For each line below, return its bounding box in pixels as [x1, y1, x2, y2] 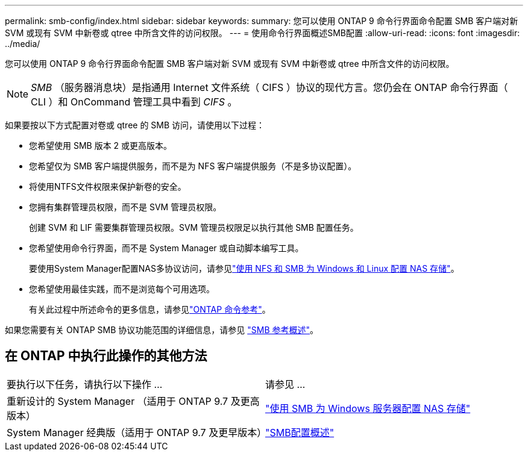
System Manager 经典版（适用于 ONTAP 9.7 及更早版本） [7, 426, 267, 439]
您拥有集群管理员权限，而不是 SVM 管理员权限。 [29, 202, 222, 212]
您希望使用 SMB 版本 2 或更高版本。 [29, 140, 172, 151]
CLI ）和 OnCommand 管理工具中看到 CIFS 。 [31, 96, 237, 108]
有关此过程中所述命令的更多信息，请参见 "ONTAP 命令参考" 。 [29, 304, 271, 314]
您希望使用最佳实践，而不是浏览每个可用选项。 [29, 284, 215, 294]
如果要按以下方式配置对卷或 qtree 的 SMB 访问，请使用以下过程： [5, 120, 265, 130]
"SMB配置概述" [265, 426, 335, 439]
